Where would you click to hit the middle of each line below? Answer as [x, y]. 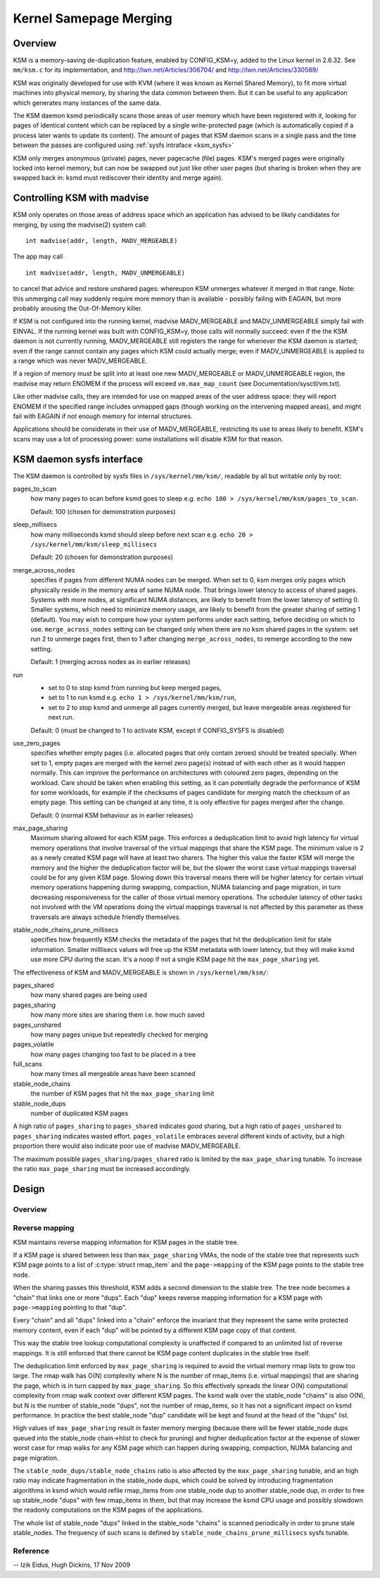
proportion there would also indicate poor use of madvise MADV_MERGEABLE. [127, 1146]
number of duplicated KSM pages [80, 1113]
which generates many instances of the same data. [87, 103]
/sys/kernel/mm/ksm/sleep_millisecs [94, 544]
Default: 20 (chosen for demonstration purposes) [102, 557]
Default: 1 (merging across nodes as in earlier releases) [110, 662]
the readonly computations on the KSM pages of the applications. [108, 1510]
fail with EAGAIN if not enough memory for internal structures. [103, 416]
